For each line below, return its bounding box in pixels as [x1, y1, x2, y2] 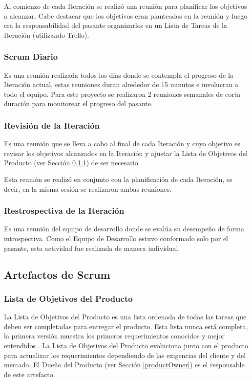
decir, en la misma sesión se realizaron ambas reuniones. [4, 183, 172, 194]
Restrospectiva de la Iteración [4, 204, 125, 217]
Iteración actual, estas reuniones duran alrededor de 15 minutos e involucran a [4, 79, 239, 90]
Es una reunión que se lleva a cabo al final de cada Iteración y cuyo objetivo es [4, 138, 240, 149]
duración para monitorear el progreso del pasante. [4, 98, 153, 109]
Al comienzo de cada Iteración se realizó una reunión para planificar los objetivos [4, 1, 247, 11]
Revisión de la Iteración [4, 119, 100, 131]
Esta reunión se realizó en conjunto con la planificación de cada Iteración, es [4, 174, 232, 184]
